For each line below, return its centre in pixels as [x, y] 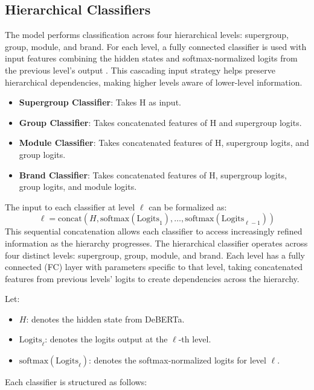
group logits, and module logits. [78, 187]
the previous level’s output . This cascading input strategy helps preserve [140, 70]
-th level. [195, 339]
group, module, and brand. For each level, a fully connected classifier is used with [156, 46]
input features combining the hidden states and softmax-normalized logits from [151, 58]
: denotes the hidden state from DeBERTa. [105, 319]
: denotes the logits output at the [106, 339]
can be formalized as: [188, 206]
